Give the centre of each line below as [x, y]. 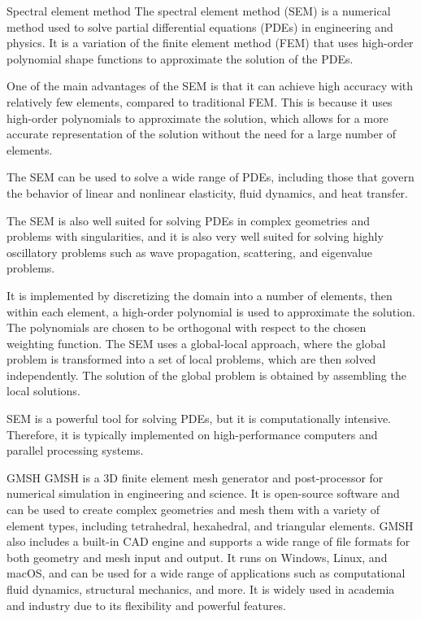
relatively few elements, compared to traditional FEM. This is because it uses [200, 101]
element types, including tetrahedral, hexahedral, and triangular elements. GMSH [210, 525]
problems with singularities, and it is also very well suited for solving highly [195, 236]
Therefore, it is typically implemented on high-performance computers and [192, 434]
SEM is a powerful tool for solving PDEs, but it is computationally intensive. [199, 418]
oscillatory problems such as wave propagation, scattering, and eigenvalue [190, 252]
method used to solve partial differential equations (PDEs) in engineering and [200, 26]
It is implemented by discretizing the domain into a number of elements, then [200, 295]
